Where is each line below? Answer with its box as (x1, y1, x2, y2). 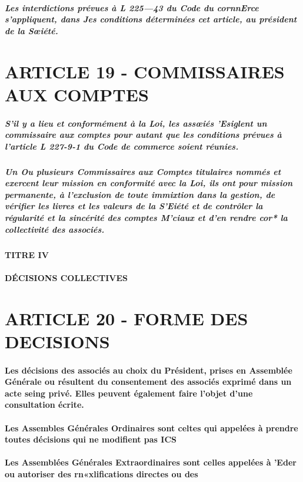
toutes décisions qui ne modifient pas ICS (5, 433, 177, 445)
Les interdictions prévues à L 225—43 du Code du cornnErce (5, 1, 259, 14)
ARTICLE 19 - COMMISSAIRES (5, 59, 285, 83)
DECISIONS (5, 329, 110, 353)
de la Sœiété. (5, 24, 58, 37)
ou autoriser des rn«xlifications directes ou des (5, 467, 198, 480)
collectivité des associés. (5, 223, 105, 235)
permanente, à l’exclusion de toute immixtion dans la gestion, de (5, 188, 275, 200)
